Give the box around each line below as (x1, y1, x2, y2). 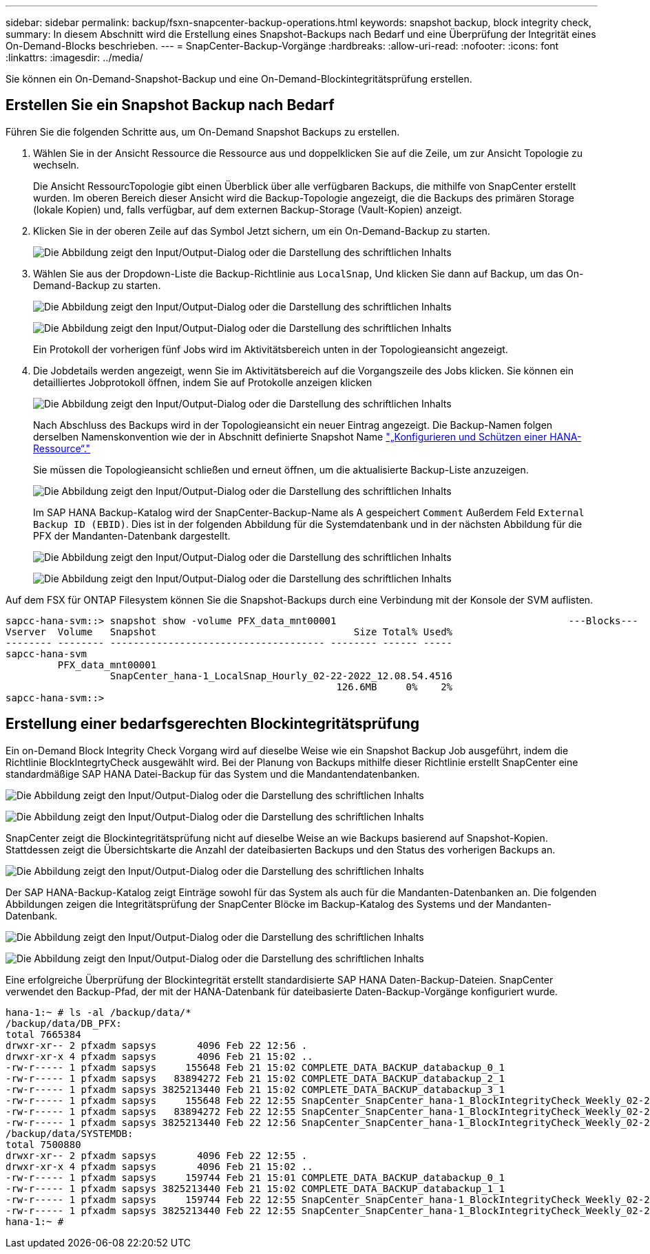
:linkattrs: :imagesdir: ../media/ (6, 52, 143, 63)
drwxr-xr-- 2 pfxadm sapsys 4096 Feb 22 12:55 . (6, 1149, 308, 1161)
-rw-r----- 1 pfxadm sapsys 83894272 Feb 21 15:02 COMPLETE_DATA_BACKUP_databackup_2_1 (6, 1072, 505, 1084)
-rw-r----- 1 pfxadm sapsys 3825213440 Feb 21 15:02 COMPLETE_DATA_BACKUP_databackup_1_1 (6, 1182, 505, 1194)
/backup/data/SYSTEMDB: (6, 1127, 134, 1139)
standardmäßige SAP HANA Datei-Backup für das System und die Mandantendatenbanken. (6, 767, 420, 780)
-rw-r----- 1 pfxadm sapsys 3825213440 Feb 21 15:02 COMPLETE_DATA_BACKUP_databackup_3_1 (6, 1083, 505, 1095)
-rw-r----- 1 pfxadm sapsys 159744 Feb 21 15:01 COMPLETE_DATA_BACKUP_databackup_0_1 (6, 1171, 505, 1183)
